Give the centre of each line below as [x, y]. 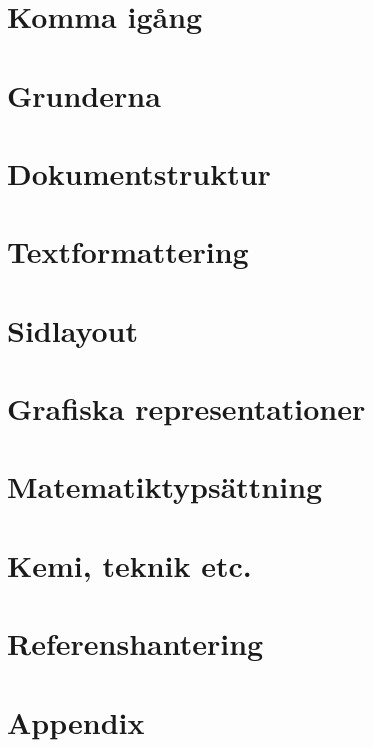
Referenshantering [135, 643]
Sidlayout [73, 329]
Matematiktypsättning [165, 486]
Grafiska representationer [186, 408]
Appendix [76, 721]
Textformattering [128, 251]
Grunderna [84, 94]
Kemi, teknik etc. [129, 564]
